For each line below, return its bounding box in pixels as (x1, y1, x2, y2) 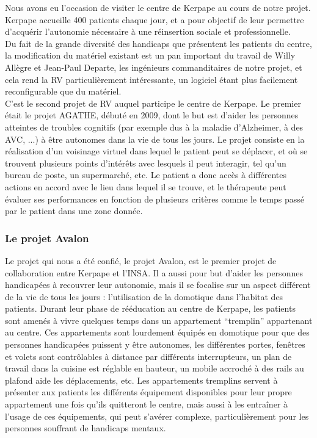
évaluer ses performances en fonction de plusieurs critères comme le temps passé (5, 192, 305, 205)
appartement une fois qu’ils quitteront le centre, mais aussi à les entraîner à (5, 398, 288, 411)
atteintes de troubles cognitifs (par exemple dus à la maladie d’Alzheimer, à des (5, 120, 304, 133)
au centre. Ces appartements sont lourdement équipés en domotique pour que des (5, 326, 310, 339)
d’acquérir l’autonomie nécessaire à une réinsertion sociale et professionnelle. (5, 25, 291, 38)
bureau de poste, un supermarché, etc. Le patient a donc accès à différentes (5, 168, 287, 181)
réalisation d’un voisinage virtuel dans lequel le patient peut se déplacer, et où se (5, 145, 308, 157)
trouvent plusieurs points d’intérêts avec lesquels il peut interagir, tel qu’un (5, 156, 286, 169)
